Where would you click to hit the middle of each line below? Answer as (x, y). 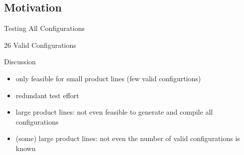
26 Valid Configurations (40, 45)
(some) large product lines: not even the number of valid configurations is (128, 138)
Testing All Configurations (44, 28)
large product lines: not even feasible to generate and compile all (114, 112)
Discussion (20, 62)
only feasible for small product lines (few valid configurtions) (108, 78)
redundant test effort (47, 95)
